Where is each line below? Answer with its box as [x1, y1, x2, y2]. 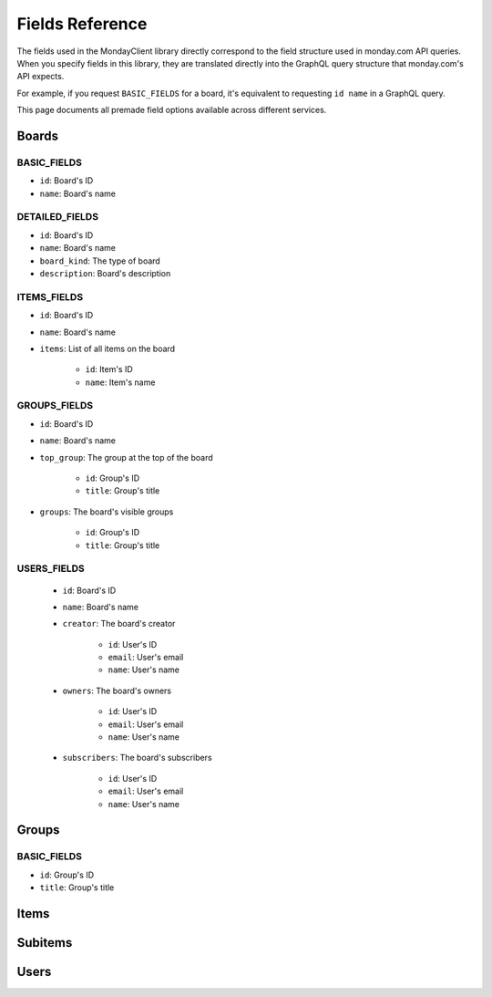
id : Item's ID [85, 364, 134, 375]
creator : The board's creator [62, 618, 176, 629]
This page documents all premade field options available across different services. [16, 105, 327, 116]
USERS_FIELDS [16, 562, 86, 575]
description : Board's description [39, 267, 171, 278]
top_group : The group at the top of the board [39, 452, 213, 462]
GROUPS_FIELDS [16, 400, 94, 412]
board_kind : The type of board [39, 255, 161, 266]
